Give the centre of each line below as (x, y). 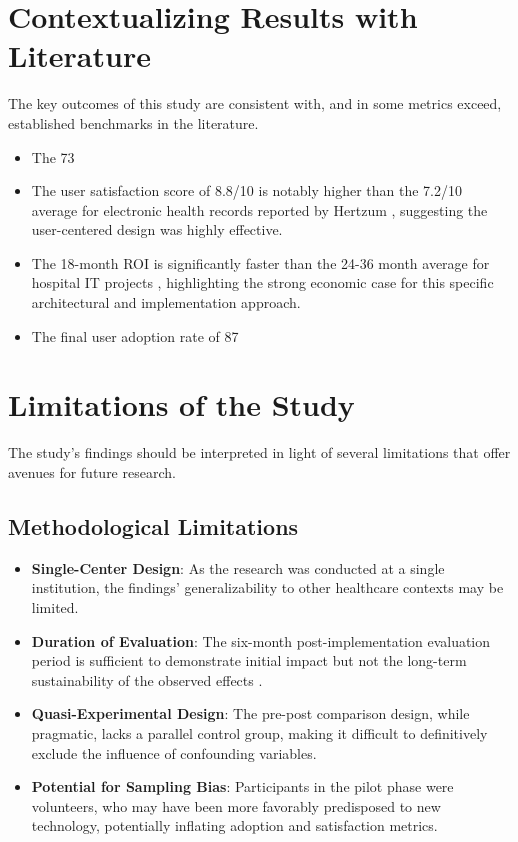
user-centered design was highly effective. (157, 229)
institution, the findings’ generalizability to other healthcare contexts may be (267, 587)
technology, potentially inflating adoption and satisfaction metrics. (234, 825)
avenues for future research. (92, 471)
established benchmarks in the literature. (133, 122)
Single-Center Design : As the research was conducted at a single (238, 567)
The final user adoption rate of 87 (135, 335)
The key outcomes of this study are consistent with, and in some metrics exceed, (255, 103)
